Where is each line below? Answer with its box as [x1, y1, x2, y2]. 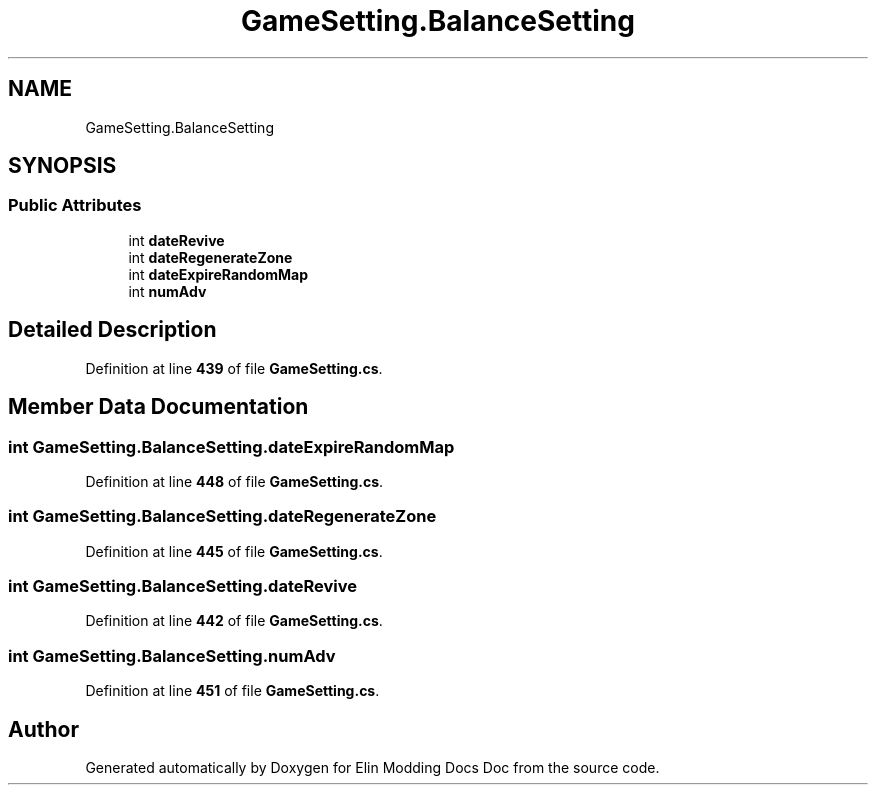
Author [8, 716, 79, 742]
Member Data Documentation [8, 394, 309, 420]
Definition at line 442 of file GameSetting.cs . [85, 612, 383, 630]
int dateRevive [128, 231, 225, 249]
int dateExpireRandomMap [128, 265, 308, 283]
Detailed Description [8, 317, 217, 343]
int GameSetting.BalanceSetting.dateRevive [8, 576, 357, 596]
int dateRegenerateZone [128, 248, 293, 266]
